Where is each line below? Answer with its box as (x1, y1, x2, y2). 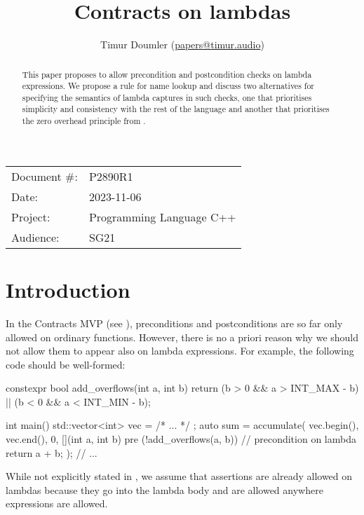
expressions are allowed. (6, 496, 108, 511)
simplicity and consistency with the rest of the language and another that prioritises (22, 103, 330, 115)
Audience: (11, 228, 60, 245)
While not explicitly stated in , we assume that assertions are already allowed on (6, 469, 353, 483)
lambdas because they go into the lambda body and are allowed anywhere (6, 482, 323, 497)
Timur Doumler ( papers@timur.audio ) (100, 37, 264, 52)
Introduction (6, 275, 130, 303)
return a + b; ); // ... (6, 445, 97, 460)
